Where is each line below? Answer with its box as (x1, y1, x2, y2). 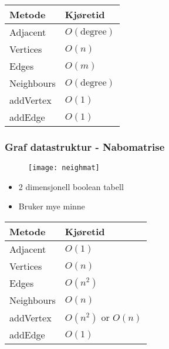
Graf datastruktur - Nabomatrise (5, 139, 165, 154)
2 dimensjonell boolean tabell (18, 180, 124, 192)
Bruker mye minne (18, 200, 85, 212)
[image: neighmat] (28, 164, 100, 172)
